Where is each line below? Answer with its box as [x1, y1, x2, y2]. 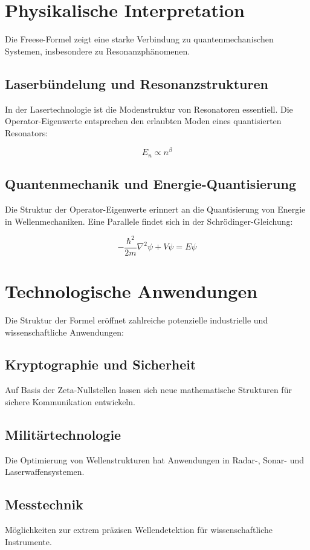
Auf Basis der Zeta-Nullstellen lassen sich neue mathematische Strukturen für [5, 383, 292, 396]
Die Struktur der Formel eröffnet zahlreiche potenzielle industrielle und [5, 313, 268, 326]
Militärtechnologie [5, 425, 121, 443]
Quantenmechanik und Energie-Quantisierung [5, 174, 297, 193]
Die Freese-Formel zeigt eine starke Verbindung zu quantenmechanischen [5, 33, 274, 45]
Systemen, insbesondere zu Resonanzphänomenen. [5, 44, 190, 57]
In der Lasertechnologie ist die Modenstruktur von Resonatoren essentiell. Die [5, 102, 293, 115]
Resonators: [5, 126, 48, 139]
